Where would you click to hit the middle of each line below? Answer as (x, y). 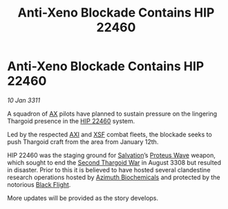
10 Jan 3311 (23, 100)
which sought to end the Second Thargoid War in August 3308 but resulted (114, 162)
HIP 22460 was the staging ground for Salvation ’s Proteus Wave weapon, (112, 155)
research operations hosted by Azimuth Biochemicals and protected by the (114, 177)
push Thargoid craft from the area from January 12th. (83, 142)
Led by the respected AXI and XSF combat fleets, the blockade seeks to (110, 134)
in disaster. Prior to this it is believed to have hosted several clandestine (109, 170)
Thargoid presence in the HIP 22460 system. (71, 121)
